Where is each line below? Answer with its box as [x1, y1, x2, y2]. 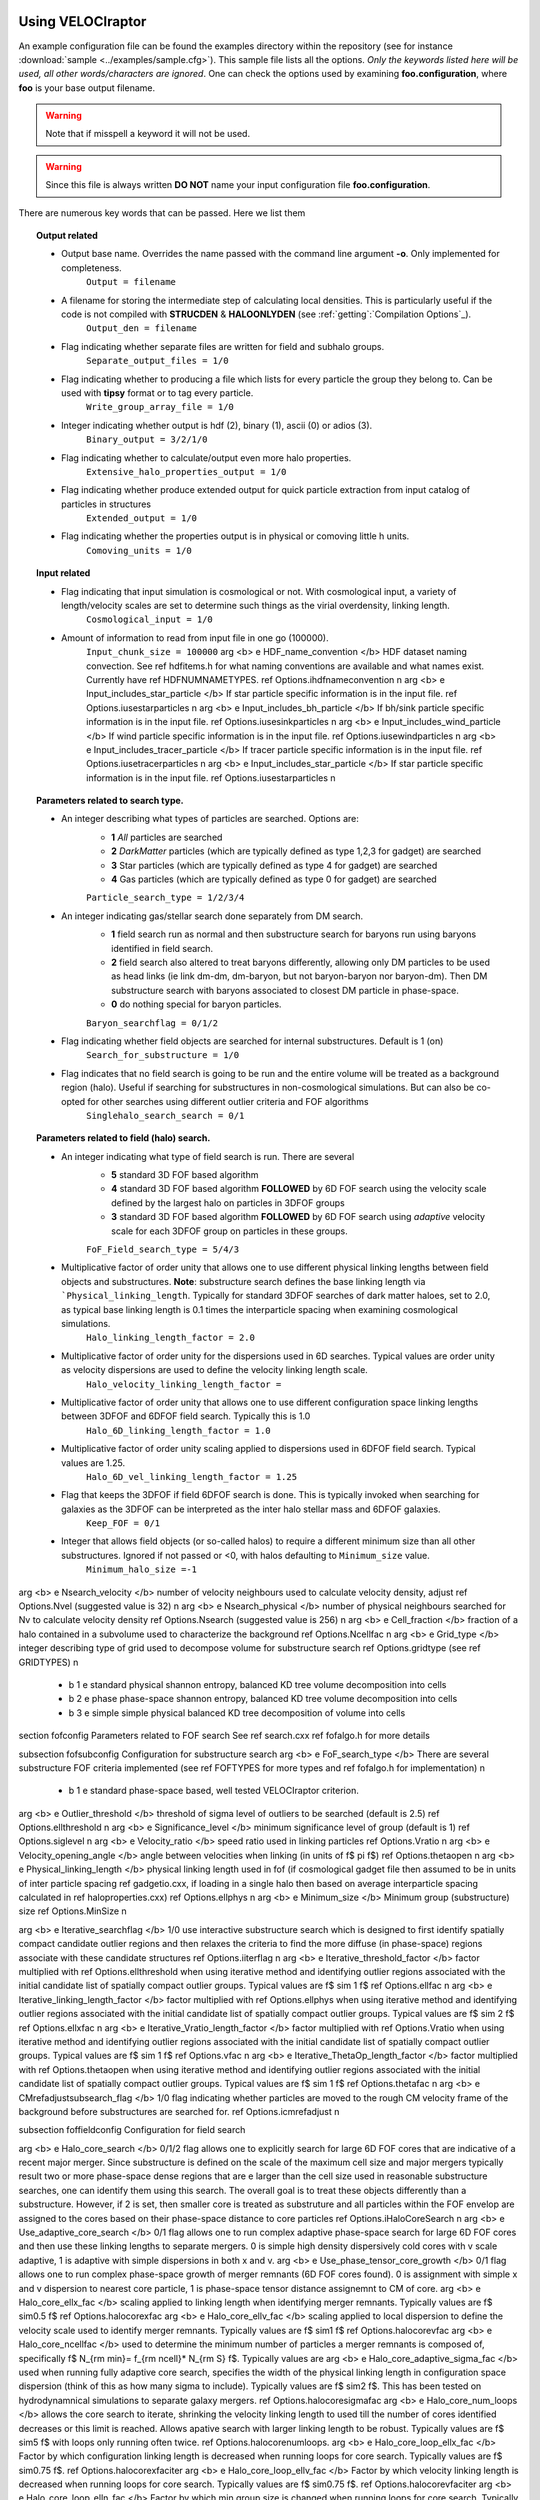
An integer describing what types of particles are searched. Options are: [61, 813, 359, 825]
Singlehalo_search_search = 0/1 [86, 1110, 245, 1121]
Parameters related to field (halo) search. [36, 1132, 211, 1144]
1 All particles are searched [111, 831, 223, 843]
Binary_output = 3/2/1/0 [86, 434, 208, 445]
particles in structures [61, 498, 152, 510]
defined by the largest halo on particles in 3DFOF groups [111, 1196, 345, 1209]
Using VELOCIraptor [18, 13, 147, 30]
